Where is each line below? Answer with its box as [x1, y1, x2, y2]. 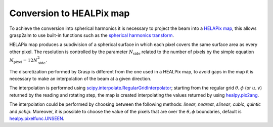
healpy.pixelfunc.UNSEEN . [9, 115, 65, 121]
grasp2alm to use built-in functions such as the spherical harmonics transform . [9, 32, 174, 38]
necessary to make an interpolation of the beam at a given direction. [9, 76, 152, 82]
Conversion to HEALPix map [9, 8, 130, 19]
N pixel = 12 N [9, 57, 38, 64]
